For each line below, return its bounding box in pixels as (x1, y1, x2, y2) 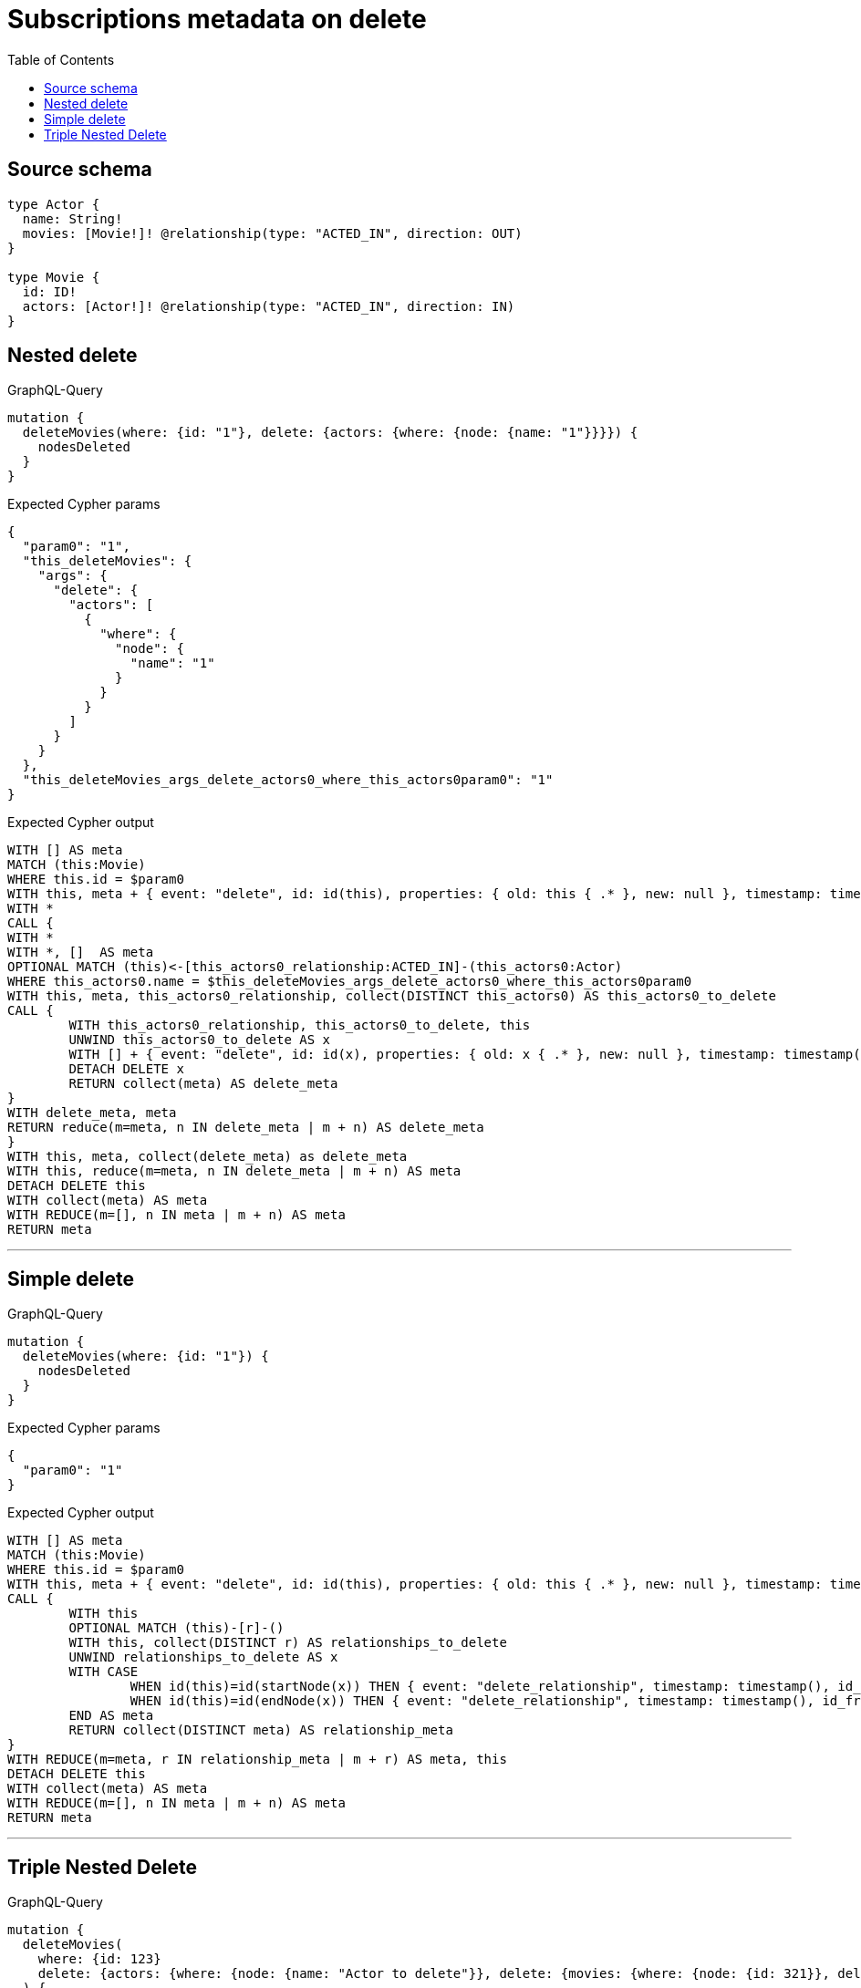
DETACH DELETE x (68, 1061, 184, 1077)
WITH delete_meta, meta (7, 1105, 177, 1121)
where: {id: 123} (37, 1952, 161, 1967)
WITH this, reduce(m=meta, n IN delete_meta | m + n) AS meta (7, 1164, 462, 1179)
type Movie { (7, 269, 100, 285)
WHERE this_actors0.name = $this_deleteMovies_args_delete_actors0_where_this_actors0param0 (7, 974, 692, 989)
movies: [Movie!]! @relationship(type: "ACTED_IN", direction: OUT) (22, 225, 523, 241)
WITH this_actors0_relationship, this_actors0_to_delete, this (68, 1018, 531, 1033)
